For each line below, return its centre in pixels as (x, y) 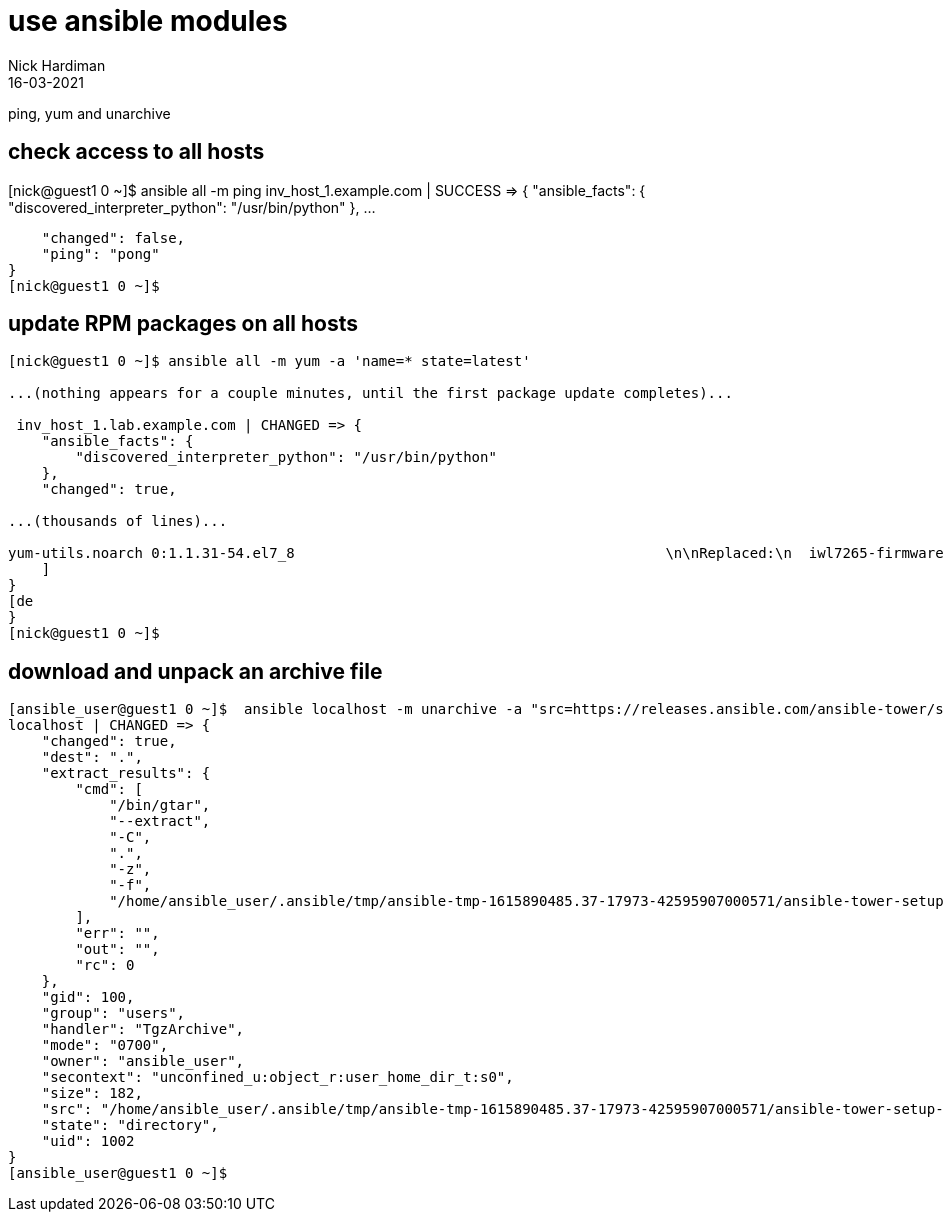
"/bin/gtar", (160, 805)
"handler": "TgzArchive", (143, 1029)
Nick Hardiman (57, 65)
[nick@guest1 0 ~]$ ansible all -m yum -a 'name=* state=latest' (269, 361)
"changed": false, (113, 237)
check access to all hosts (136, 152)
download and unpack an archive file (195, 671)
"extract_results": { (126, 773)
